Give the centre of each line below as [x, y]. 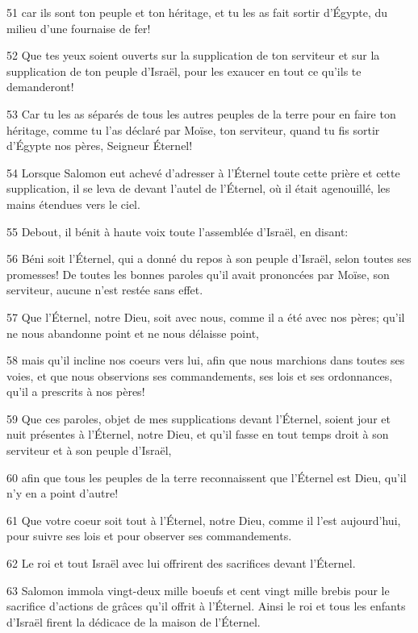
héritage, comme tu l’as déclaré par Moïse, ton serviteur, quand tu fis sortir [193, 129]
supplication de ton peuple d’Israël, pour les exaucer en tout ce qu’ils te [184, 71]
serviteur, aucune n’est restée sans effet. [105, 290]
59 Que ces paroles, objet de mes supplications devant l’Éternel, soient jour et [199, 418]
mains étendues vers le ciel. [73, 204]
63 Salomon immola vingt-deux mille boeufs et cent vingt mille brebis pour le [198, 590]
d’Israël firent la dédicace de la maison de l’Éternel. [134, 621]
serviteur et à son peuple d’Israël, [89, 450]
